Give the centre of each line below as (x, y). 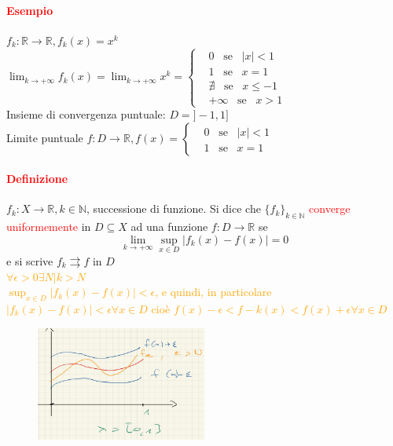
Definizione (37, 179)
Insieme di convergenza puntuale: (86, 114)
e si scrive (30, 261)
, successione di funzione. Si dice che (174, 208)
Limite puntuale (45, 137)
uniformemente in (49, 227)
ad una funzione (169, 227)
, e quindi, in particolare (213, 292)
